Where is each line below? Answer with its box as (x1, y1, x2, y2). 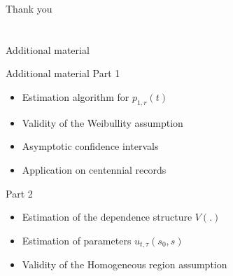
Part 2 (6, 186, 33, 200)
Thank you (6, 1, 52, 15)
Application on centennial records (22, 162, 167, 177)
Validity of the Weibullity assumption (22, 115, 183, 130)
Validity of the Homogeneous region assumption (22, 257, 227, 272)
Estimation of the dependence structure (22, 209, 192, 224)
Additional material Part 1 (6, 66, 120, 81)
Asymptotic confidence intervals (22, 139, 159, 153)
